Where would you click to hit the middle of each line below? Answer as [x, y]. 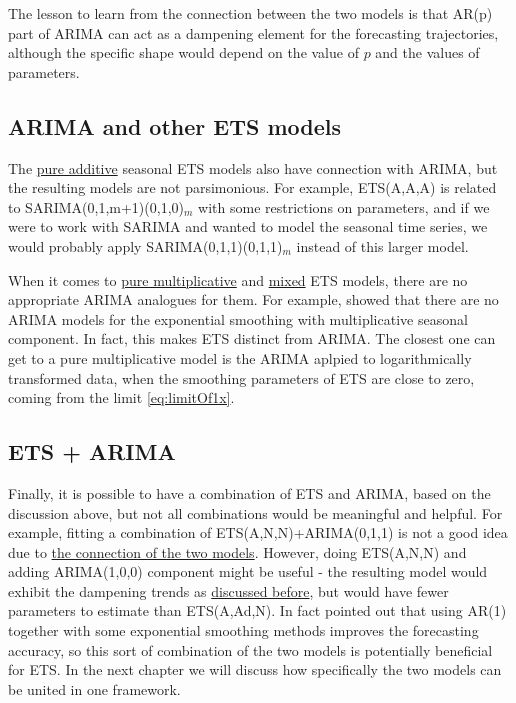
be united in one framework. [94, 688]
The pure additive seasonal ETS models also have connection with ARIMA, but [253, 167]
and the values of [427, 52]
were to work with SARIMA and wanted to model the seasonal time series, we [248, 226]
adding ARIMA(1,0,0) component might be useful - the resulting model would [248, 571]
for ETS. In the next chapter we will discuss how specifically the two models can [255, 669]
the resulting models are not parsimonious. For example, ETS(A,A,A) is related [252, 187]
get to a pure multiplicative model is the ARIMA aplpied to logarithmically [240, 357]
